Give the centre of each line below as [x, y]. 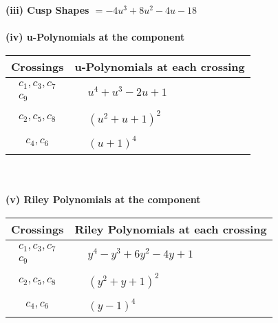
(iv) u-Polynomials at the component [95, 37]
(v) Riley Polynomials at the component [103, 199]
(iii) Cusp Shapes [47, 10]
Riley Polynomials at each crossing [171, 229]
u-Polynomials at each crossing [160, 66]
